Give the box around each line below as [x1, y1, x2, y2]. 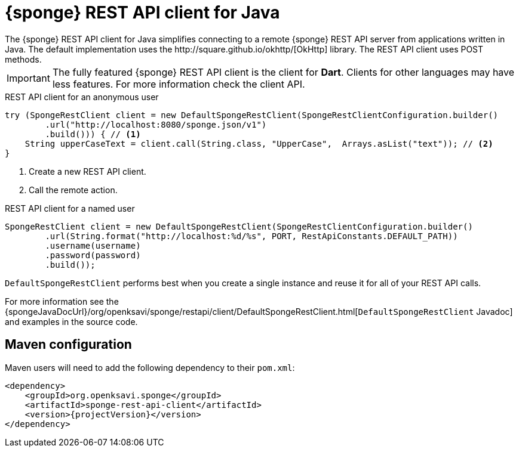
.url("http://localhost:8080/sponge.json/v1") [45, 119, 267, 129]
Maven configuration [5, 337, 132, 352]
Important [7, 72, 50, 84]
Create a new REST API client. [29, 166, 146, 177]
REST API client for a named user [5, 203, 135, 213]
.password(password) [45, 250, 141, 260]
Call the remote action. [29, 184, 118, 195]
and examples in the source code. [5, 316, 138, 327]
